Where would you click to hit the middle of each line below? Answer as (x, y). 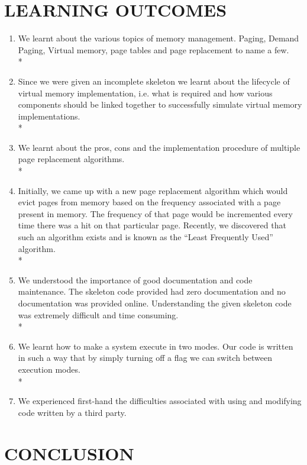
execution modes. (49, 369)
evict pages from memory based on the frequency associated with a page (149, 202)
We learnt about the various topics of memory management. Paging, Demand (159, 38)
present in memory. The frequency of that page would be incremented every (155, 213)
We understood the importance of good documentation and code (135, 280)
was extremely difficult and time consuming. (98, 314)
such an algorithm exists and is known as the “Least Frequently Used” (146, 237)
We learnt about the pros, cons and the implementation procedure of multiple (159, 147)
